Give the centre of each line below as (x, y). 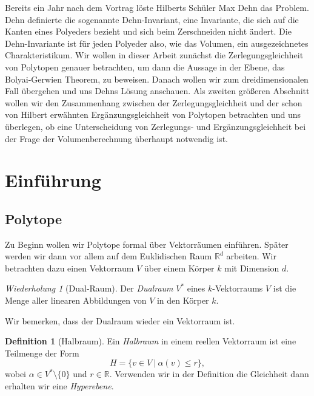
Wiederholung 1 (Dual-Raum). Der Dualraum (89, 288)
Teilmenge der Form (42, 353)
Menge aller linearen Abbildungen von (76, 300)
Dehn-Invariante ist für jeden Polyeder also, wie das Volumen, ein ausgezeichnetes (157, 43)
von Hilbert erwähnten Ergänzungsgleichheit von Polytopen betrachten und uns (153, 114)
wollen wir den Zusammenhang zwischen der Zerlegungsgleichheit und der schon (154, 102)
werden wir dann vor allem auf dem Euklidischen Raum (109, 256)
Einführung (53, 180)
